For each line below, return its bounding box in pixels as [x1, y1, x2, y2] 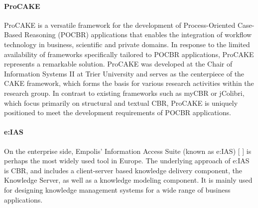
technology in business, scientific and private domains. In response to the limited [4, 39, 250, 49]
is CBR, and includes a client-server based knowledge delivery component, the [4, 165, 242, 175]
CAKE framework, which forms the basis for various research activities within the [4, 78, 254, 88]
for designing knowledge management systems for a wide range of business [4, 184, 231, 195]
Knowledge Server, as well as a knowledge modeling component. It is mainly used [4, 175, 253, 185]
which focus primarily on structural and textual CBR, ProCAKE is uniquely [4, 97, 238, 108]
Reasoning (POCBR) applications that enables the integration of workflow [24, 29, 252, 40]
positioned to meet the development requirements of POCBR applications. [4, 107, 231, 118]
